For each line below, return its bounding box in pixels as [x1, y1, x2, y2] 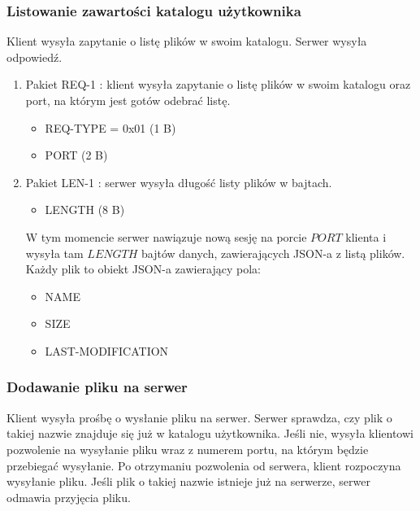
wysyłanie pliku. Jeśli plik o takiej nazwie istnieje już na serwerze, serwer [6, 473, 370, 490]
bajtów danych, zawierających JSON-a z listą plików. [141, 244, 405, 261]
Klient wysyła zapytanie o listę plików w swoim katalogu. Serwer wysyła [6, 33, 367, 50]
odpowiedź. [6, 48, 63, 65]
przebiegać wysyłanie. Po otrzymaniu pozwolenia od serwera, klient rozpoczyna [6, 456, 401, 474]
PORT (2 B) [45, 146, 108, 164]
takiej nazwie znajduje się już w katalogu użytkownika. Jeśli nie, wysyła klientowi [6, 425, 414, 442]
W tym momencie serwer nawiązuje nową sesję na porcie [25, 228, 307, 245]
